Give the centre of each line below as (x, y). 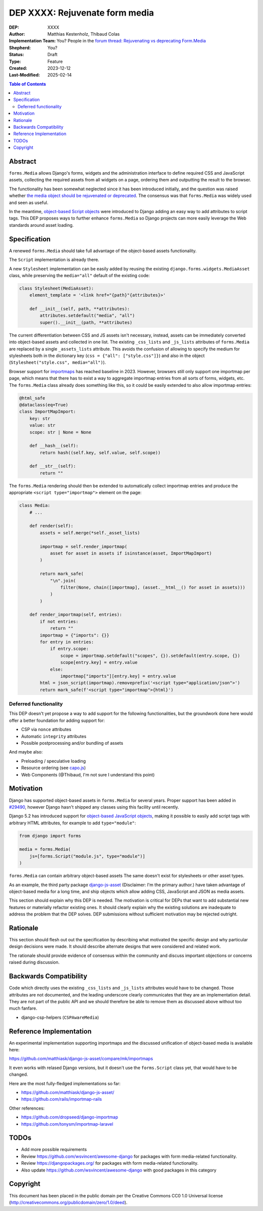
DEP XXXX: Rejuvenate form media (82, 13)
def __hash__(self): (54, 446)
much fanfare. (23, 1008)
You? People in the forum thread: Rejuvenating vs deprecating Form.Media (131, 41)
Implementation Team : (32, 41)
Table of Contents (28, 84)
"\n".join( (63, 581)
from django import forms (50, 836)
